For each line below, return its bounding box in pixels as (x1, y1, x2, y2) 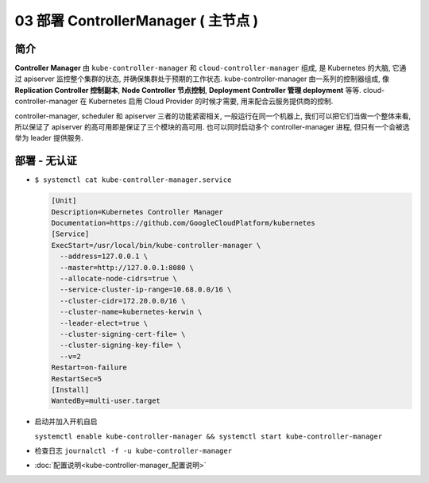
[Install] (51, 385, 90, 394)
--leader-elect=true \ (60, 319, 149, 327)
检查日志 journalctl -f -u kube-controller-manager (34, 446, 233, 456)
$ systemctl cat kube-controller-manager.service (34, 176, 232, 184)
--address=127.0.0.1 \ (60, 252, 149, 261)
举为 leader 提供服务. (14, 133, 83, 143)
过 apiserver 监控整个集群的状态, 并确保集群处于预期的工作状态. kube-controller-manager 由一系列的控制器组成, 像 (14, 74, 389, 83)
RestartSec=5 (51, 374, 102, 383)
